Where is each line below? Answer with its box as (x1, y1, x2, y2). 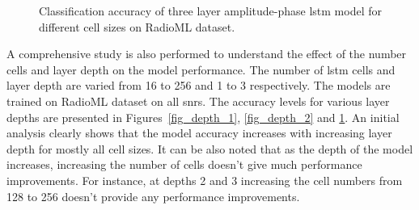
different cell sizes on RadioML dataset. (39, 18, 235, 35)
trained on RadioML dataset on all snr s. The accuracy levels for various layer (6, 92, 390, 109)
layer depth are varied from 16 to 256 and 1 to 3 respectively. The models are (6, 77, 391, 94)
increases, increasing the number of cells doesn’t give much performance (6, 156, 362, 173)
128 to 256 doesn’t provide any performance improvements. (6, 187, 300, 204)
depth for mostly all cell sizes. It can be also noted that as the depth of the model (6, 140, 413, 157)
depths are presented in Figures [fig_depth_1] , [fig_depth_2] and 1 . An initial (6, 108, 400, 125)
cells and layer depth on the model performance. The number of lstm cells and (6, 61, 396, 78)
